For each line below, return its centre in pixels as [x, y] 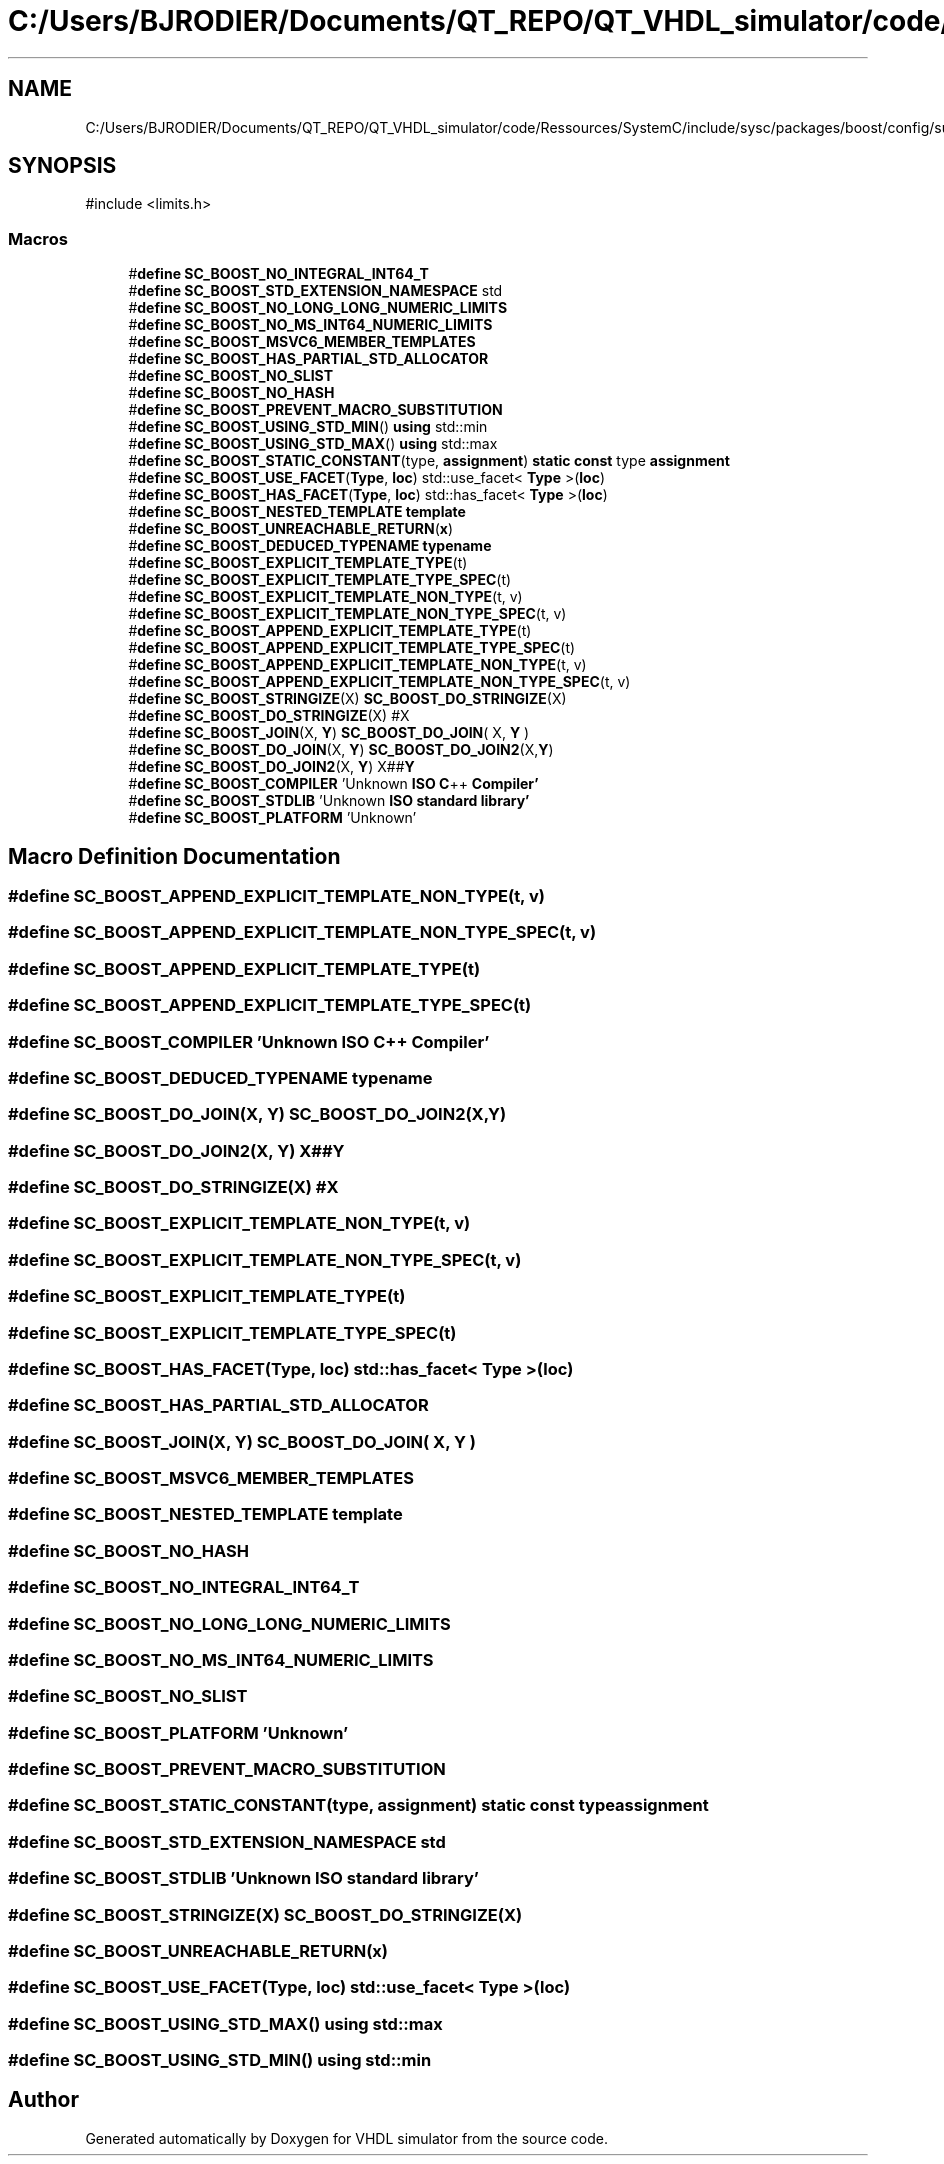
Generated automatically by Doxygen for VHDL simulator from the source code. [347, 2138]
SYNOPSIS [62, 166]
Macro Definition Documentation [174, 856]
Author [43, 2100]
